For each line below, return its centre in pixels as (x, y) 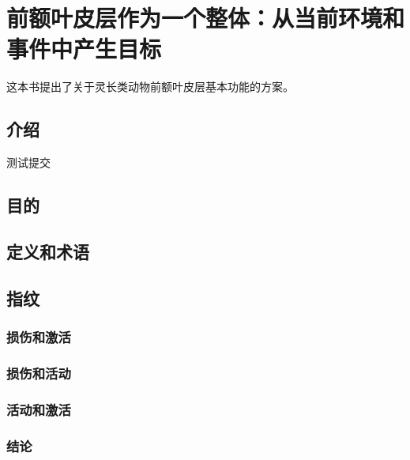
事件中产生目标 (84, 49)
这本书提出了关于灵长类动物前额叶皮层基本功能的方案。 (150, 87)
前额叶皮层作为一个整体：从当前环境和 (206, 18)
